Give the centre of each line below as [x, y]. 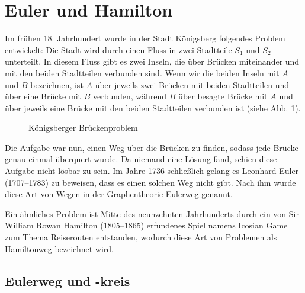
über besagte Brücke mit [223, 96]
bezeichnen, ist [57, 84]
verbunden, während [130, 96]
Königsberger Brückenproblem [83, 128]
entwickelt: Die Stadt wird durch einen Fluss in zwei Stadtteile [118, 49]
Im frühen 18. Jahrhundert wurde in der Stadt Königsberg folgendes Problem [145, 38]
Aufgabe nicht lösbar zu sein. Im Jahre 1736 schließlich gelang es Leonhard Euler [152, 171]
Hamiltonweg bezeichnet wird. [59, 248]
